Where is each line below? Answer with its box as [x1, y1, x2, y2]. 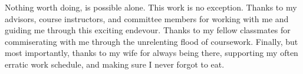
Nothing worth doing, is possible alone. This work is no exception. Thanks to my [5, 1, 297, 13]
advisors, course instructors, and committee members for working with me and [5, 12, 289, 24]
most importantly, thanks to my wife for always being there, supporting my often [5, 47, 298, 59]
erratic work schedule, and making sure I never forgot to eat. [5, 58, 225, 70]
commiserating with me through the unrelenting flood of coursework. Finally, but [5, 35, 298, 47]
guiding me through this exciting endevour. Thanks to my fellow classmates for [5, 24, 291, 36]
